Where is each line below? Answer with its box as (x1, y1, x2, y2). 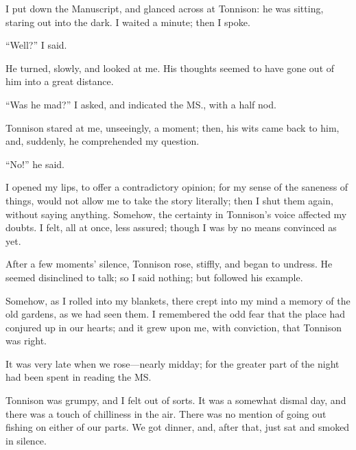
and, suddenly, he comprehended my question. (5, 134, 200, 148)
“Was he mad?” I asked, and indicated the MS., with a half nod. (5, 97, 276, 111)
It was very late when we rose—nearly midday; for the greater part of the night (5, 356, 340, 370)
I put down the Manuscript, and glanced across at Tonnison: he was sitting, (5, 1, 324, 15)
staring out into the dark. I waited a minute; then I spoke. (5, 14, 250, 29)
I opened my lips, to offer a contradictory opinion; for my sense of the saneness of (5, 180, 348, 194)
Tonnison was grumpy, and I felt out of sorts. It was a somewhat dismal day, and (5, 393, 346, 407)
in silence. (5, 433, 47, 447)
